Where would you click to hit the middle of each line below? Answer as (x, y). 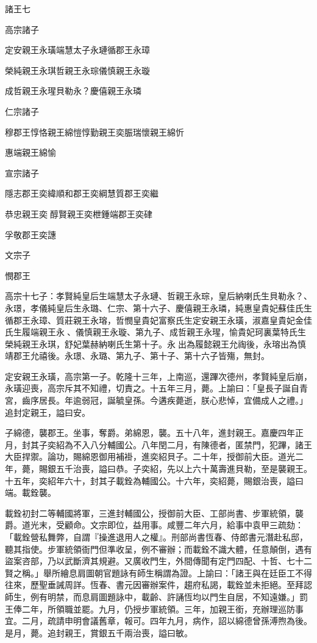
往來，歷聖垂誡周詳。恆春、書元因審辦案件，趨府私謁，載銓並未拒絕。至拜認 (158, 585)
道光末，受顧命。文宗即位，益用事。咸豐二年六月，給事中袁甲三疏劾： (162, 525)
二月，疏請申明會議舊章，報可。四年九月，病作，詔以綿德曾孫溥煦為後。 (167, 621)
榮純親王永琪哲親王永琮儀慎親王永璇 (77, 70)
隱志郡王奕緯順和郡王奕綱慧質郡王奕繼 (82, 193)
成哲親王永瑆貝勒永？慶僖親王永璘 (73, 91)
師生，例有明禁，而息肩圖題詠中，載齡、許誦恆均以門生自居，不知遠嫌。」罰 (156, 596)
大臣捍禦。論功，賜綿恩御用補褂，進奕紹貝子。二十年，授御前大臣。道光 (150, 456)
